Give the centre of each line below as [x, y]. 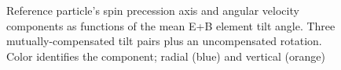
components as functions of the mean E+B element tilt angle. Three [171, 25]
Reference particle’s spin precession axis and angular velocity [153, 10]
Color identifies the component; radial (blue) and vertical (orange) [166, 56]
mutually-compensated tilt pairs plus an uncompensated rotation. [164, 41]
